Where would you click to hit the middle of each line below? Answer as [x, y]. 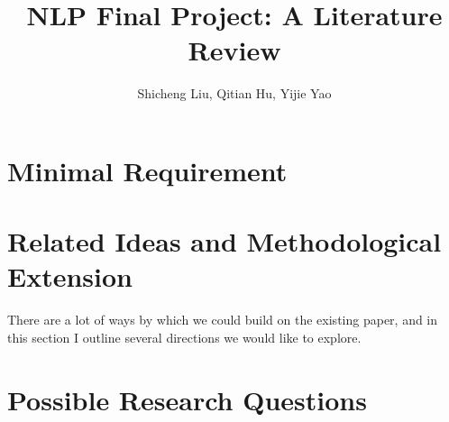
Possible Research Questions [187, 399]
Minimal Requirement [147, 170]
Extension [70, 276]
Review [234, 50]
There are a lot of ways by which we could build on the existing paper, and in [223, 320]
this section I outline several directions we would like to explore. [184, 337]
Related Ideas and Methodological [224, 241]
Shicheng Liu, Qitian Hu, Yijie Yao [234, 93]
